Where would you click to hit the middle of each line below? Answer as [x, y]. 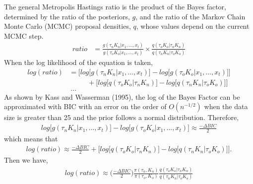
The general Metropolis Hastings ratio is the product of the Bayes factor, [115, 6]
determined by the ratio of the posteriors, [67, 16]
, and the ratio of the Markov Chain [190, 16]
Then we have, [26, 160]
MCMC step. [24, 35]
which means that [31, 139]
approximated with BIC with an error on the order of [85, 106]
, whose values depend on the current [193, 26]
